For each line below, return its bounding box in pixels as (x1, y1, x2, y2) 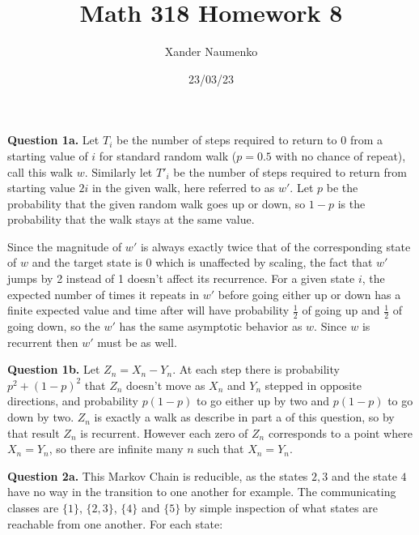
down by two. (7, 409, 74, 426)
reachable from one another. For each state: (7, 515, 223, 532)
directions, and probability (7, 392, 138, 409)
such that (197, 440, 244, 457)
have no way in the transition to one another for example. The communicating (7, 483, 396, 500)
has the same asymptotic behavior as (119, 318, 303, 335)
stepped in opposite (265, 376, 362, 393)
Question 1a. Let (7, 131, 99, 148)
